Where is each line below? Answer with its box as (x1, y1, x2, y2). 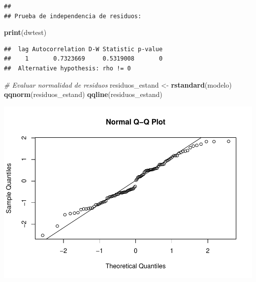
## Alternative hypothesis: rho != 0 (4, 64, 131, 72)
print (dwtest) (4, 27, 47, 37)
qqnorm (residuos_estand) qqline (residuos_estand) (4, 89, 162, 99)
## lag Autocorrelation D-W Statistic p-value (4, 45, 163, 53)
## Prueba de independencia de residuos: (4, 12, 142, 20)
